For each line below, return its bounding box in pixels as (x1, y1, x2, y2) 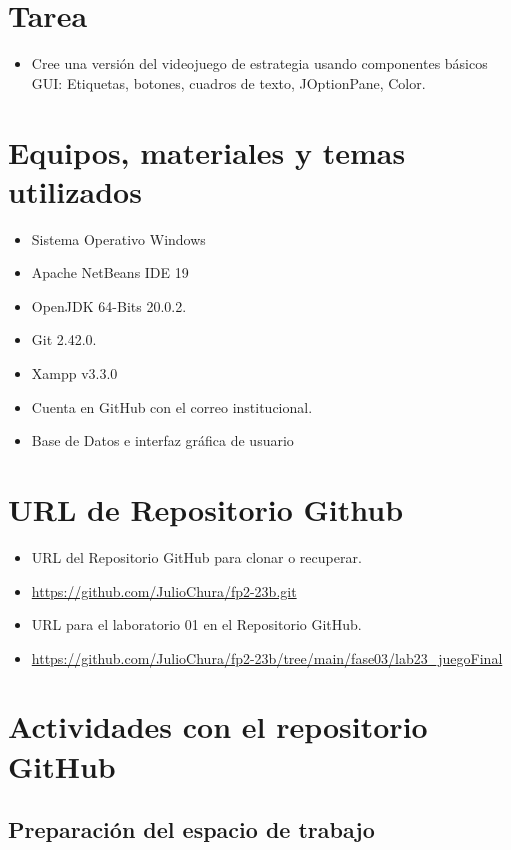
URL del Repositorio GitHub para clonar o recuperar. (31, 546, 362, 567)
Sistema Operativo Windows (31, 228, 206, 249)
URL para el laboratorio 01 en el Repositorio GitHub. (31, 614, 362, 635)
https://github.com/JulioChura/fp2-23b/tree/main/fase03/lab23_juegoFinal (31, 647, 503, 668)
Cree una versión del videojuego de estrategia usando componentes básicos (31, 53, 488, 74)
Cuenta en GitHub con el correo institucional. (31, 396, 313, 417)
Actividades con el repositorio (8, 706, 428, 747)
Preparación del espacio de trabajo (8, 814, 375, 845)
